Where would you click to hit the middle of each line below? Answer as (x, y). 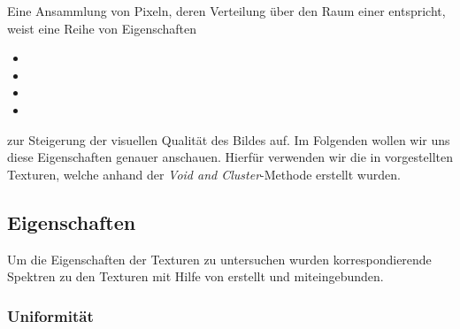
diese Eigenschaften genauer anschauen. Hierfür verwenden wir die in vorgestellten (230, 157)
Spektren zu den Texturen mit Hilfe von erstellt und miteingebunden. (195, 276)
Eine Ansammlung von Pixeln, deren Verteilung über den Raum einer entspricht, (226, 11)
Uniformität (50, 315)
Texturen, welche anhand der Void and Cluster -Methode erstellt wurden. (204, 174)
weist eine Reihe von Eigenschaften (102, 28)
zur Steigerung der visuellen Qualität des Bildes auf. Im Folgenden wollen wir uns (229, 139)
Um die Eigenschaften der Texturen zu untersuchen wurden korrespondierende (219, 259)
